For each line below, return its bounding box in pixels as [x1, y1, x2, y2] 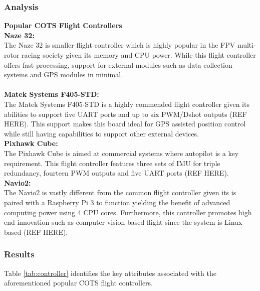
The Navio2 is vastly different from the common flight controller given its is [4, 187, 236, 198]
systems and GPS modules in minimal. [4, 69, 123, 80]
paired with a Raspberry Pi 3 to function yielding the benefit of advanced [4, 197, 230, 207]
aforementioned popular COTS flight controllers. [4, 277, 153, 288]
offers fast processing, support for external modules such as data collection [4, 59, 232, 70]
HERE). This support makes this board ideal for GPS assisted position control [4, 118, 246, 129]
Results [4, 248, 35, 260]
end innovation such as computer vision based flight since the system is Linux [4, 217, 242, 227]
